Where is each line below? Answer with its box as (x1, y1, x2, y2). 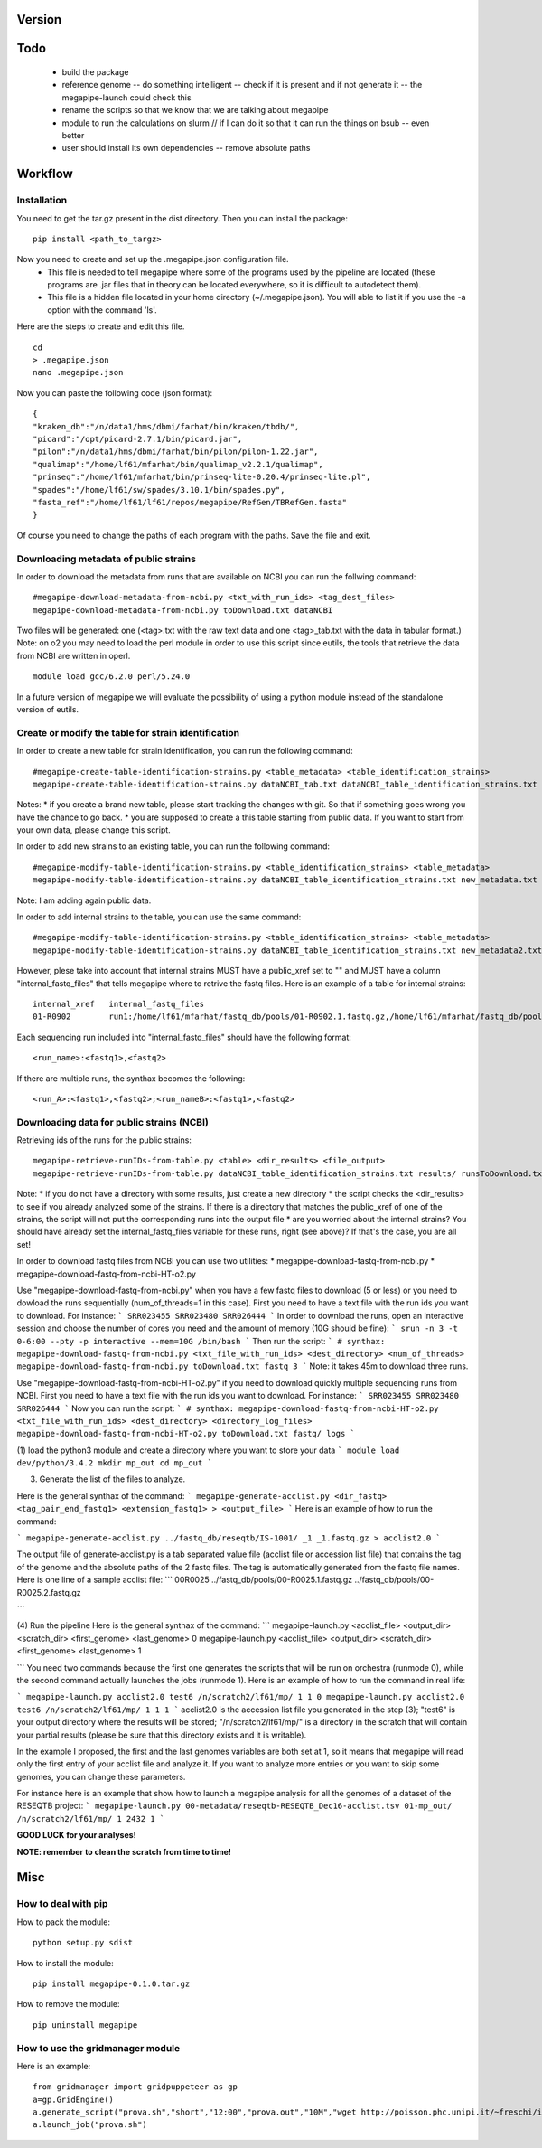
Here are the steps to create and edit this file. (16, 321, 185, 332)
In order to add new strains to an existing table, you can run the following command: (16, 841, 330, 852)
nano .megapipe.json (33, 367, 124, 378)
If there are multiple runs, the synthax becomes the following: (16, 1072, 246, 1084)
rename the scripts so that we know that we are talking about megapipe (61, 105, 329, 116)
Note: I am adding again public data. (16, 895, 152, 906)
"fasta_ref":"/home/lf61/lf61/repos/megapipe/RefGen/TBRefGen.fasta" (33, 497, 348, 507)
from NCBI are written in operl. (16, 650, 131, 661)
